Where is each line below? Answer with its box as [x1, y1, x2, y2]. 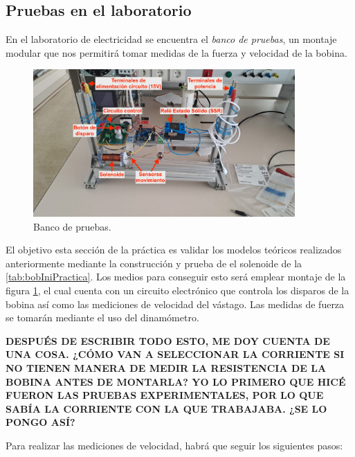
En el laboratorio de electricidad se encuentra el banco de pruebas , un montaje [6, 32, 337, 46]
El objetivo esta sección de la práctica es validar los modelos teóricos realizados [6, 242, 342, 257]
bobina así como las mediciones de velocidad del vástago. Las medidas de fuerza [6, 296, 345, 311]
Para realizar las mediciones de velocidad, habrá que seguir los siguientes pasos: [6, 438, 343, 452]
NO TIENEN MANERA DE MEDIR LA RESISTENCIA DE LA [6, 360, 327, 375]
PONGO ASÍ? [6, 415, 75, 429]
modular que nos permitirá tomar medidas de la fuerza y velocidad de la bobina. [6, 45, 347, 60]
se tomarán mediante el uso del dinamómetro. [6, 310, 199, 325]
